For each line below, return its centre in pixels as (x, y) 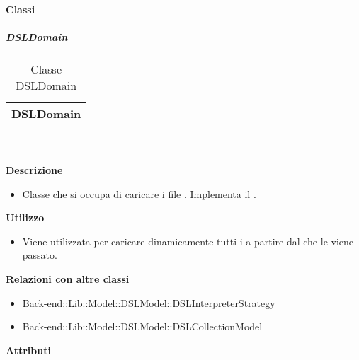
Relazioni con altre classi (68, 278)
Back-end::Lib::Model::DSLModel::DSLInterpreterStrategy (149, 302)
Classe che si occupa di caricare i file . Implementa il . (139, 193)
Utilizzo (25, 217)
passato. (40, 255)
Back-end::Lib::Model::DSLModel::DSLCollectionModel (142, 326)
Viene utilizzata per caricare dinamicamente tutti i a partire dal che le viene (188, 241)
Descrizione (34, 169)
